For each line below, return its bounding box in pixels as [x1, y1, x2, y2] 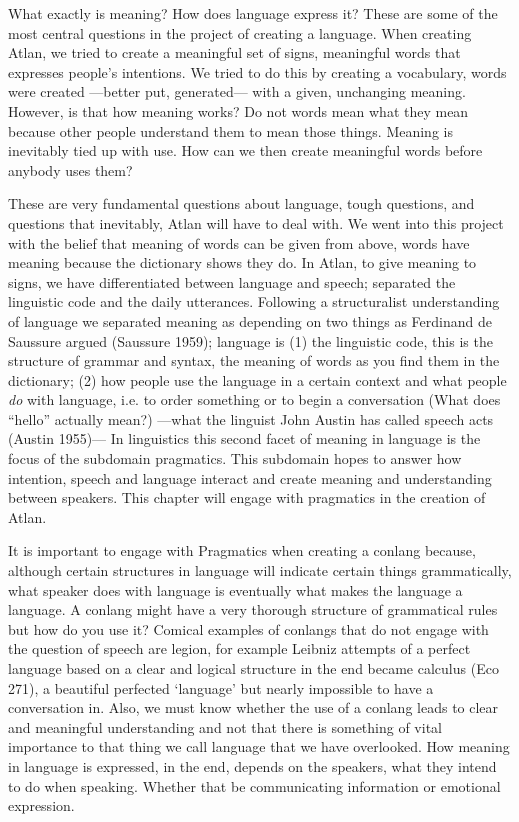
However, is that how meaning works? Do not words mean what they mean [8, 100, 469, 121]
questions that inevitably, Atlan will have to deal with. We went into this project [8, 212, 504, 233]
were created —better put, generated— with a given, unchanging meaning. [8, 81, 466, 102]
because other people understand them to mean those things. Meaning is [8, 120, 453, 141]
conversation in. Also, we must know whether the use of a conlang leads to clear [8, 697, 499, 718]
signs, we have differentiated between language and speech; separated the [8, 271, 456, 292]
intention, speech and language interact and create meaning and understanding [8, 467, 492, 488]
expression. [8, 795, 75, 816]
